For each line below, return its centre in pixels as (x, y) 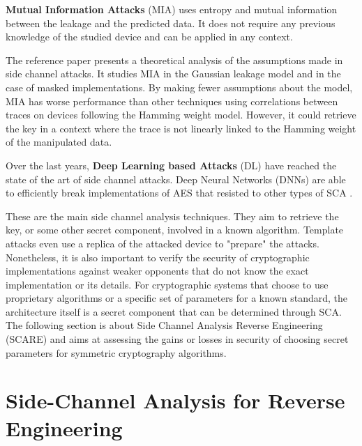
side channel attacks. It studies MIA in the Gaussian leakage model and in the (173, 74)
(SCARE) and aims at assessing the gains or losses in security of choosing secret (177, 339)
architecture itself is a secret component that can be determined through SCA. (174, 311)
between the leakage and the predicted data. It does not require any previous (171, 23)
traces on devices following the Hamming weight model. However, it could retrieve (181, 115)
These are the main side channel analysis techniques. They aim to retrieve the (172, 216)
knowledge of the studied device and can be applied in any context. (149, 37)
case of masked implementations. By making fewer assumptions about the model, (179, 87)
